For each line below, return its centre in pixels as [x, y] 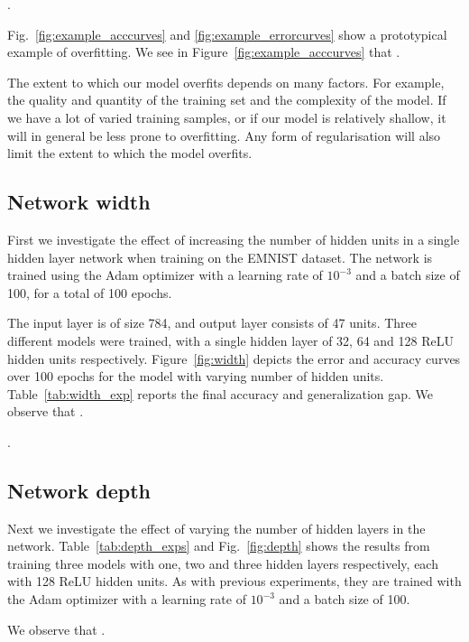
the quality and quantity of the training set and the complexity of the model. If [227, 100]
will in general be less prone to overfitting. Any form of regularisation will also [224, 135]
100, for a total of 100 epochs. [90, 292]
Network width [79, 202]
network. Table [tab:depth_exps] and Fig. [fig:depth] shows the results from [219, 546]
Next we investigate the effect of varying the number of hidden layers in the [216, 528]
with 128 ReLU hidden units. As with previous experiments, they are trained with [234, 581]
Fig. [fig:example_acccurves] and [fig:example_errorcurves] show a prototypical [227, 34]
